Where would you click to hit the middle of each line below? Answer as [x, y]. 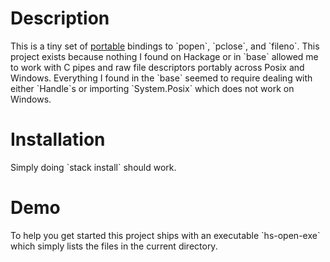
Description [60, 18]
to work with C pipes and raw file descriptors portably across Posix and [157, 67]
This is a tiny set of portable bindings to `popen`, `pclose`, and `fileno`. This [165, 46]
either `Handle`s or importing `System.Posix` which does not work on [152, 88]
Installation [58, 139]
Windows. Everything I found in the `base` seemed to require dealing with [161, 78]
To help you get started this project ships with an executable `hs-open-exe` [165, 235]
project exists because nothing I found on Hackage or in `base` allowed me [164, 56]
